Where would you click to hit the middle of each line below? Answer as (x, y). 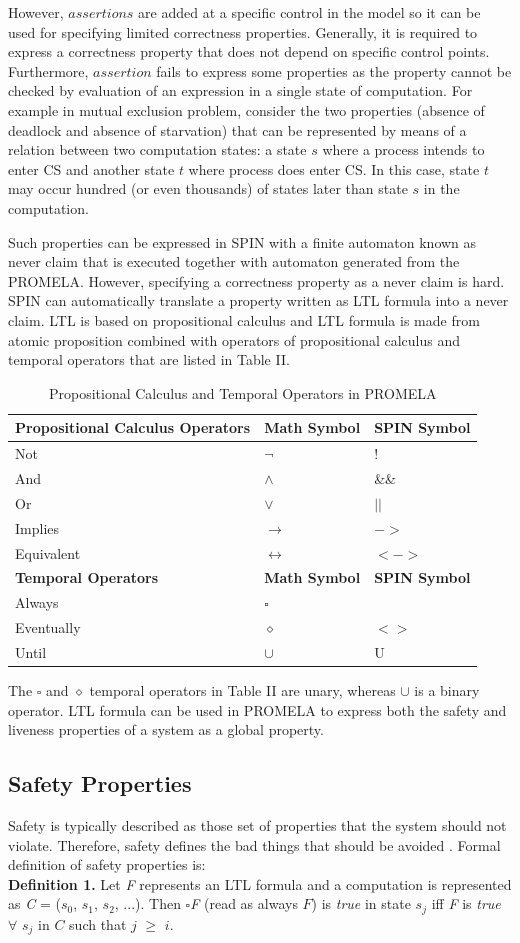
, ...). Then (147, 903)
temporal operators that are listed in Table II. (149, 359)
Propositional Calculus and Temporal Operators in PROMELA (242, 392)
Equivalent (48, 552)
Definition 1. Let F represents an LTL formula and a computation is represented (260, 883)
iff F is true (466, 903)
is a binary (447, 689)
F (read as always (244, 903)
